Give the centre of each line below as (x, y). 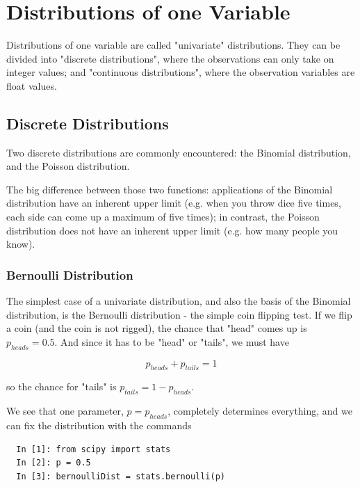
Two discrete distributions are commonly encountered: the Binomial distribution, (179, 152)
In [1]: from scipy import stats (93, 449)
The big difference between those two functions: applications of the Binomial (170, 189)
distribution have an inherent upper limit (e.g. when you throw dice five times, (174, 203)
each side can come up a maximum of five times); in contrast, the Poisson (163, 217)
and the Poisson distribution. (68, 166)
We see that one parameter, (65, 411)
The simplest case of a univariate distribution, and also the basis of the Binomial (179, 301)
